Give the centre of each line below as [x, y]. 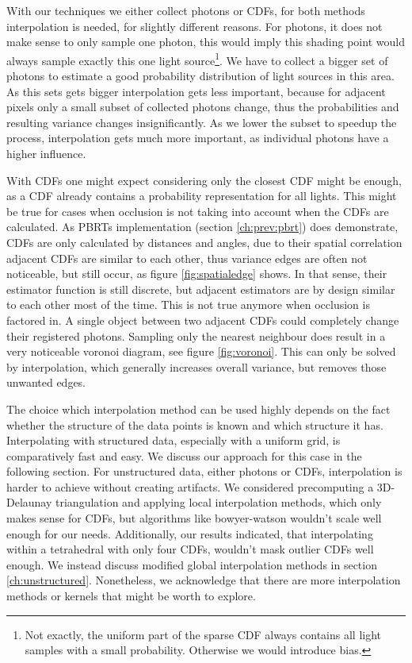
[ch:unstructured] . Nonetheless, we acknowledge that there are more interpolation [204, 580]
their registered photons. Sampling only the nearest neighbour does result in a [196, 335]
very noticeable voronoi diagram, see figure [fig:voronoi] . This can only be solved [201, 351]
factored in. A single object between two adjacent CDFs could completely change [203, 320]
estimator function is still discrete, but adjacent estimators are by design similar [201, 289]
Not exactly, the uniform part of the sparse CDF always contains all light [203, 634]
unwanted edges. [46, 382]
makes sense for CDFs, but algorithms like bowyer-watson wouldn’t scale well [194, 518]
